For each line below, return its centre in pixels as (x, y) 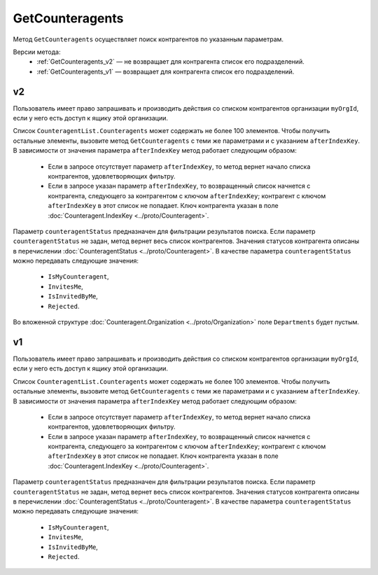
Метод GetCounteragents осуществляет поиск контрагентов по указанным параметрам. (148, 39)
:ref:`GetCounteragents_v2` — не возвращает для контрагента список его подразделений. (170, 62)
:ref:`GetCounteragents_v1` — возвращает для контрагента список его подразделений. (166, 71)
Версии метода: (37, 52)
